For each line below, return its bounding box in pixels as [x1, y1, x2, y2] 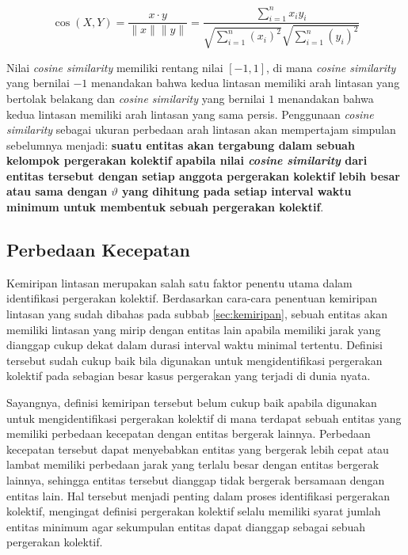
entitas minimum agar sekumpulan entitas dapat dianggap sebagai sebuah [6, 518, 366, 534]
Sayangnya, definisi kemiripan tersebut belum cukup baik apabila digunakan [6, 394, 377, 411]
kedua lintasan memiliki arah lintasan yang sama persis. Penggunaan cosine [6, 105, 374, 122]
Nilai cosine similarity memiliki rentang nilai [6, 59, 223, 75]
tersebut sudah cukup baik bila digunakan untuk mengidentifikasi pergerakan [6, 352, 383, 368]
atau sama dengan [6, 183, 108, 200]
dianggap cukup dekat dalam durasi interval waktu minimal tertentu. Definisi [6, 336, 383, 353]
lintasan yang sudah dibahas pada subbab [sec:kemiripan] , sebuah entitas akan [6, 306, 387, 322]
